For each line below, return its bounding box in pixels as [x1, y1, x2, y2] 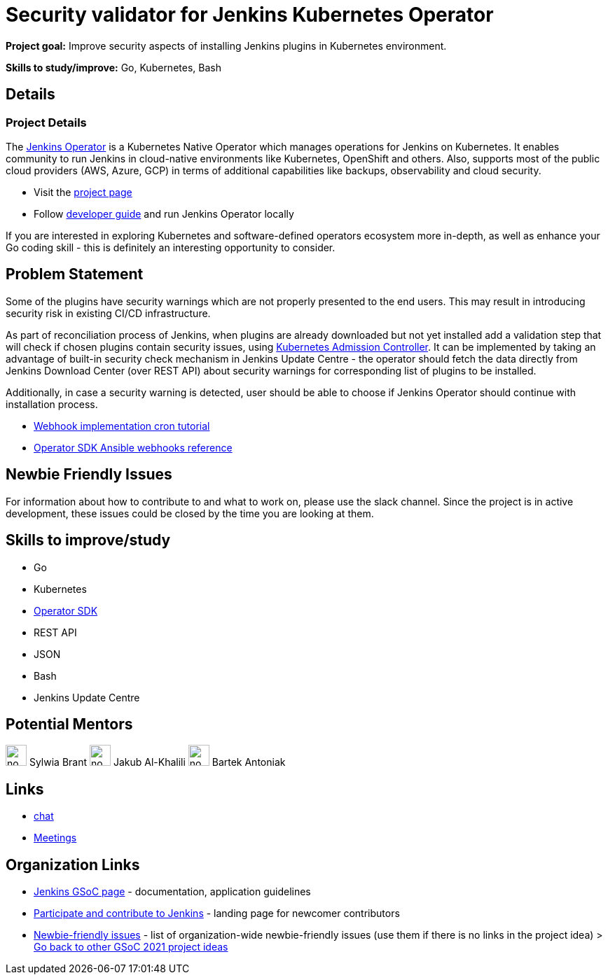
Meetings [34, 832, 77, 844]
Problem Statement [6, 265, 144, 283]
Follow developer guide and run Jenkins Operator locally [34, 207, 294, 220]
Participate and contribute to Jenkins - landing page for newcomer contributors [34, 907, 400, 920]
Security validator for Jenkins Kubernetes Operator [6, 3, 494, 27]
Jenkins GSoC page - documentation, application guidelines [34, 885, 311, 898]
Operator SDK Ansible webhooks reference [34, 441, 233, 454]
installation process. [6, 398, 98, 410]
